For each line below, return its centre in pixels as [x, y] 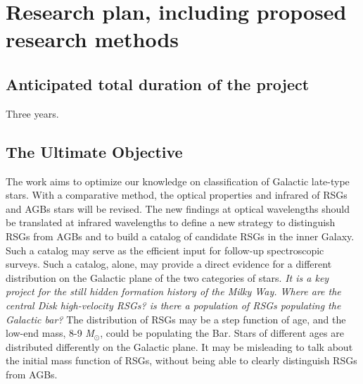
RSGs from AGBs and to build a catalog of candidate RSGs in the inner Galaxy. [180, 236]
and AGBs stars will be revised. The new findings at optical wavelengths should [178, 208]
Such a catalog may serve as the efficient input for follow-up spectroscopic [165, 250]
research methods [93, 39]
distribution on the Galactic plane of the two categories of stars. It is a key [167, 277]
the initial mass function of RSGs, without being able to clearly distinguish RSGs [181, 360]
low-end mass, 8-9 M [50, 333]
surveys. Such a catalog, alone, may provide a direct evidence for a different [169, 264]
